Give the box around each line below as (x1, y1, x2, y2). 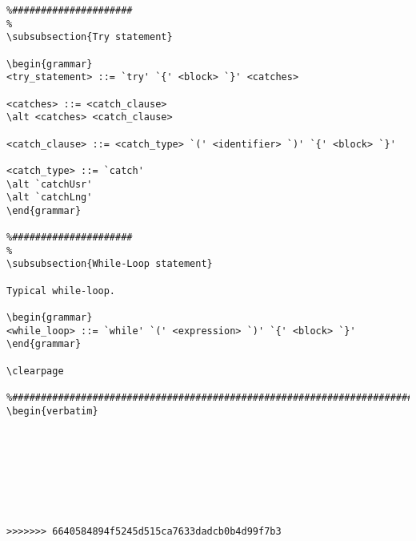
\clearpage (6, 365, 64, 377)
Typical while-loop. (6, 285, 116, 297)
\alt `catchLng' (6, 192, 93, 204)
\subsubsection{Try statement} (6, 31, 173, 43)
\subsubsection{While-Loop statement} (6, 258, 213, 270)
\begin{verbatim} (6, 405, 98, 417)
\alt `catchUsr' (6, 178, 93, 190)
